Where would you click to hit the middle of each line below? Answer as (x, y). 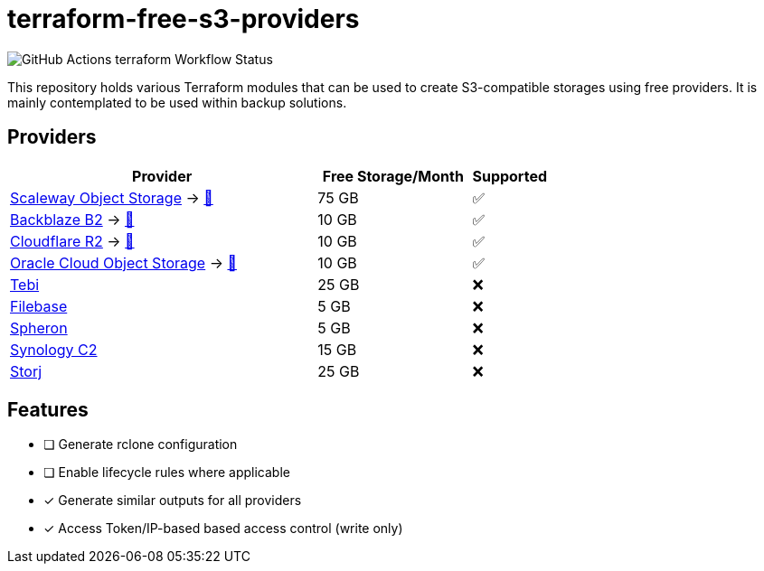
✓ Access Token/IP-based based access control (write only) (223, 529)
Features (48, 410)
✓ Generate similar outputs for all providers (173, 501)
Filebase (39, 306)
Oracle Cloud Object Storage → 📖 (123, 262)
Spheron (39, 328)
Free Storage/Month (393, 176)
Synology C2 (54, 349)
